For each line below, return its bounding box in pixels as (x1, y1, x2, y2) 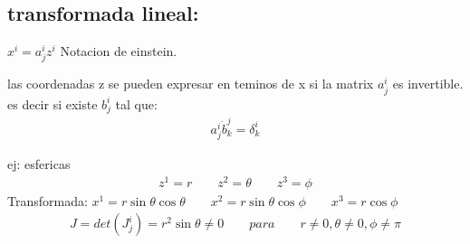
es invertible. (392, 74, 464, 93)
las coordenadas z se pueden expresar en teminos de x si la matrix (7, 74, 374, 93)
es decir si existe (7, 94, 98, 113)
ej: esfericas (7, 155, 71, 174)
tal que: (115, 94, 158, 113)
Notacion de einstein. (60, 42, 177, 61)
